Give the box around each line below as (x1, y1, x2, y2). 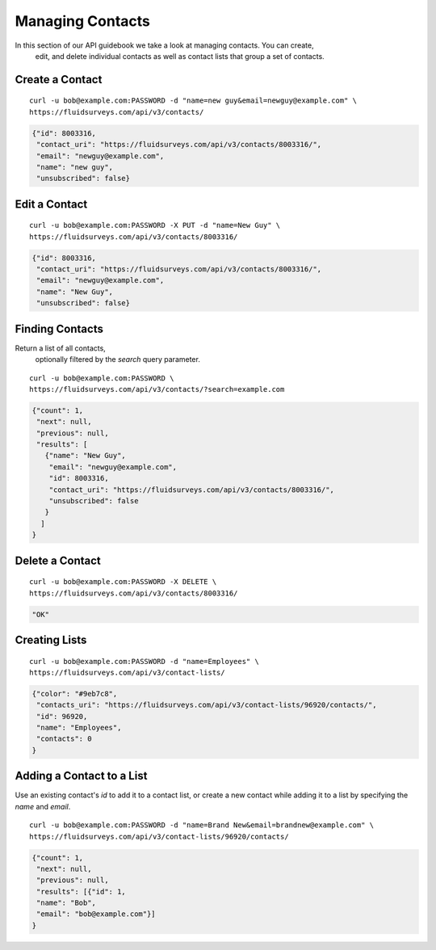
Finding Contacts (15, 322, 104, 335)
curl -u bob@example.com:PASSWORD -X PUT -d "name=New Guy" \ (29, 221, 281, 230)
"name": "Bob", (36, 898, 97, 908)
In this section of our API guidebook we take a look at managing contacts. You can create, (15, 40, 314, 50)
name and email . (15, 801, 71, 811)
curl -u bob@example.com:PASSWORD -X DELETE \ (29, 578, 217, 586)
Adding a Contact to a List (15, 769, 148, 783)
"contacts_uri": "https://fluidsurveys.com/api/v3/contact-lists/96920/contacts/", (36, 700, 377, 710)
